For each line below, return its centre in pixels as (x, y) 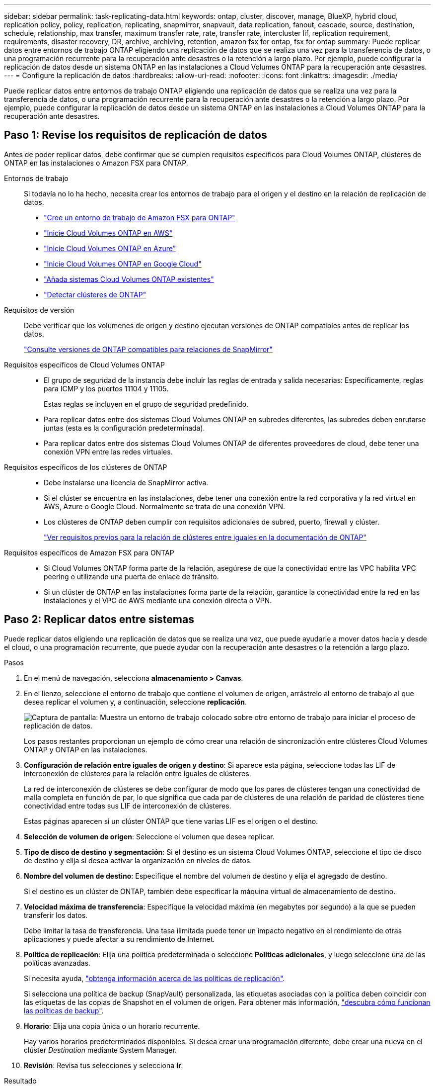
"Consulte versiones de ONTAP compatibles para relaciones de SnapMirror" (148, 349)
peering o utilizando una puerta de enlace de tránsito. (131, 576)
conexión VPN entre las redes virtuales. (108, 452)
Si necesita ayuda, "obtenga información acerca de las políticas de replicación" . (154, 978)
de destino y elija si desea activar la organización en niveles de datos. (138, 860)
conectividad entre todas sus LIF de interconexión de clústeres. (128, 806)
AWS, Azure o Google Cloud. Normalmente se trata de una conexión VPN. (165, 506)
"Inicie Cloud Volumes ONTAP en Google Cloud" (123, 264)
